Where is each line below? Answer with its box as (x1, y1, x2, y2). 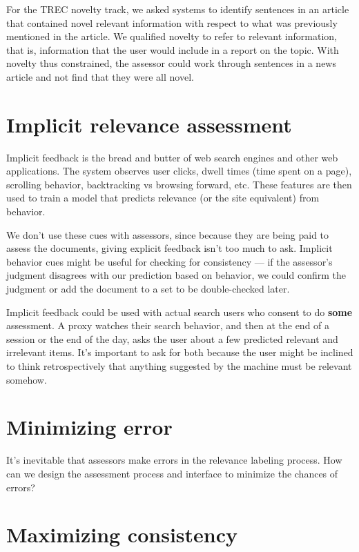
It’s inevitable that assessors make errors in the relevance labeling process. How (6, 453, 342, 467)
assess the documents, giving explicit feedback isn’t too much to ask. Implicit (6, 241, 333, 255)
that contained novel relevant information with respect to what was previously (6, 15, 338, 30)
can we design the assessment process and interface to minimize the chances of (6, 466, 338, 480)
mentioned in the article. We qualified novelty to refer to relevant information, (6, 29, 337, 43)
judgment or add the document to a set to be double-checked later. (6, 282, 290, 296)
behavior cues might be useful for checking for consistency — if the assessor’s (6, 254, 333, 268)
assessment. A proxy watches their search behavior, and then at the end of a (6, 318, 330, 333)
